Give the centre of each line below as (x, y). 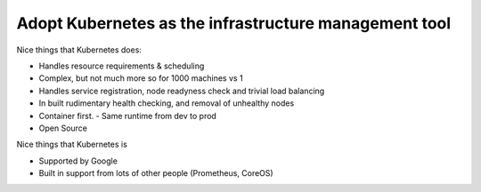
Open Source (63, 128)
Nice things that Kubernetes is (72, 144)
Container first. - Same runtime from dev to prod (128, 116)
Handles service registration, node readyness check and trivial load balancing (182, 91)
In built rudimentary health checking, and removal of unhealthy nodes (167, 103)
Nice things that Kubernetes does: (79, 50)
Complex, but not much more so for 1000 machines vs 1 (141, 78)
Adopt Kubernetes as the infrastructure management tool (234, 23)
